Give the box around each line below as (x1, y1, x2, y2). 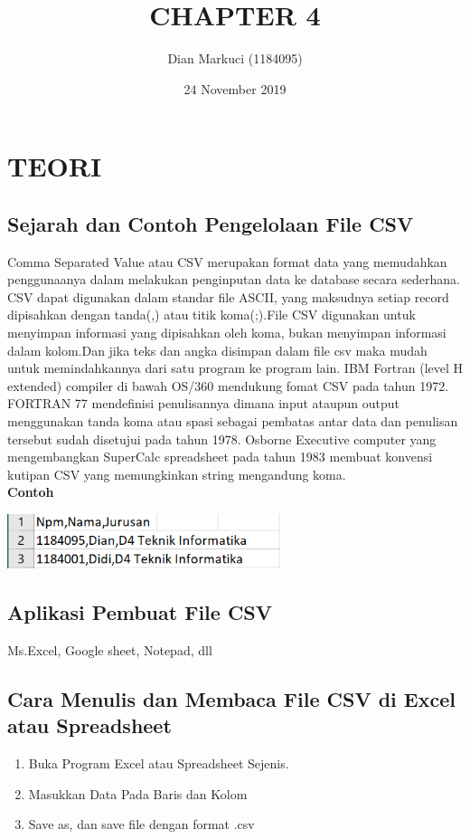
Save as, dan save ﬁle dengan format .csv (28, 815, 255, 834)
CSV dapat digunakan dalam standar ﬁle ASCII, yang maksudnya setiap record (7, 287, 449, 306)
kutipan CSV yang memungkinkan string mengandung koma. (7, 464, 346, 483)
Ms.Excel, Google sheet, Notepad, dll (7, 641, 212, 659)
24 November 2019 (183, 79, 287, 98)
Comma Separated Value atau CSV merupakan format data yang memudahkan (7, 252, 447, 271)
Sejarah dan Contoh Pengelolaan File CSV (7, 209, 414, 237)
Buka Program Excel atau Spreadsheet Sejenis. (28, 754, 289, 773)
